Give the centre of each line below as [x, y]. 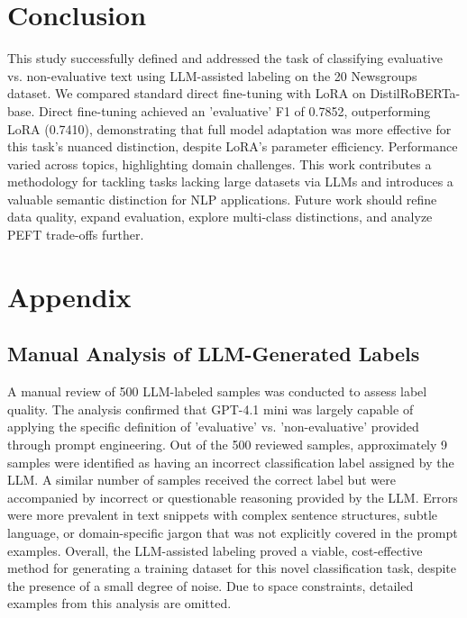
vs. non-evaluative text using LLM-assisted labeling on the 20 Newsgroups [212, 75]
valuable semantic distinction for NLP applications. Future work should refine [222, 199]
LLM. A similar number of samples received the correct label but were [201, 480]
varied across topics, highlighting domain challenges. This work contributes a [220, 164]
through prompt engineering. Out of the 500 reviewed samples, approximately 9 [228, 445]
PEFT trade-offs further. [76, 235]
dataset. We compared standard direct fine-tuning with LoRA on [187, 93]
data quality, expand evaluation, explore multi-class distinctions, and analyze [220, 217]
